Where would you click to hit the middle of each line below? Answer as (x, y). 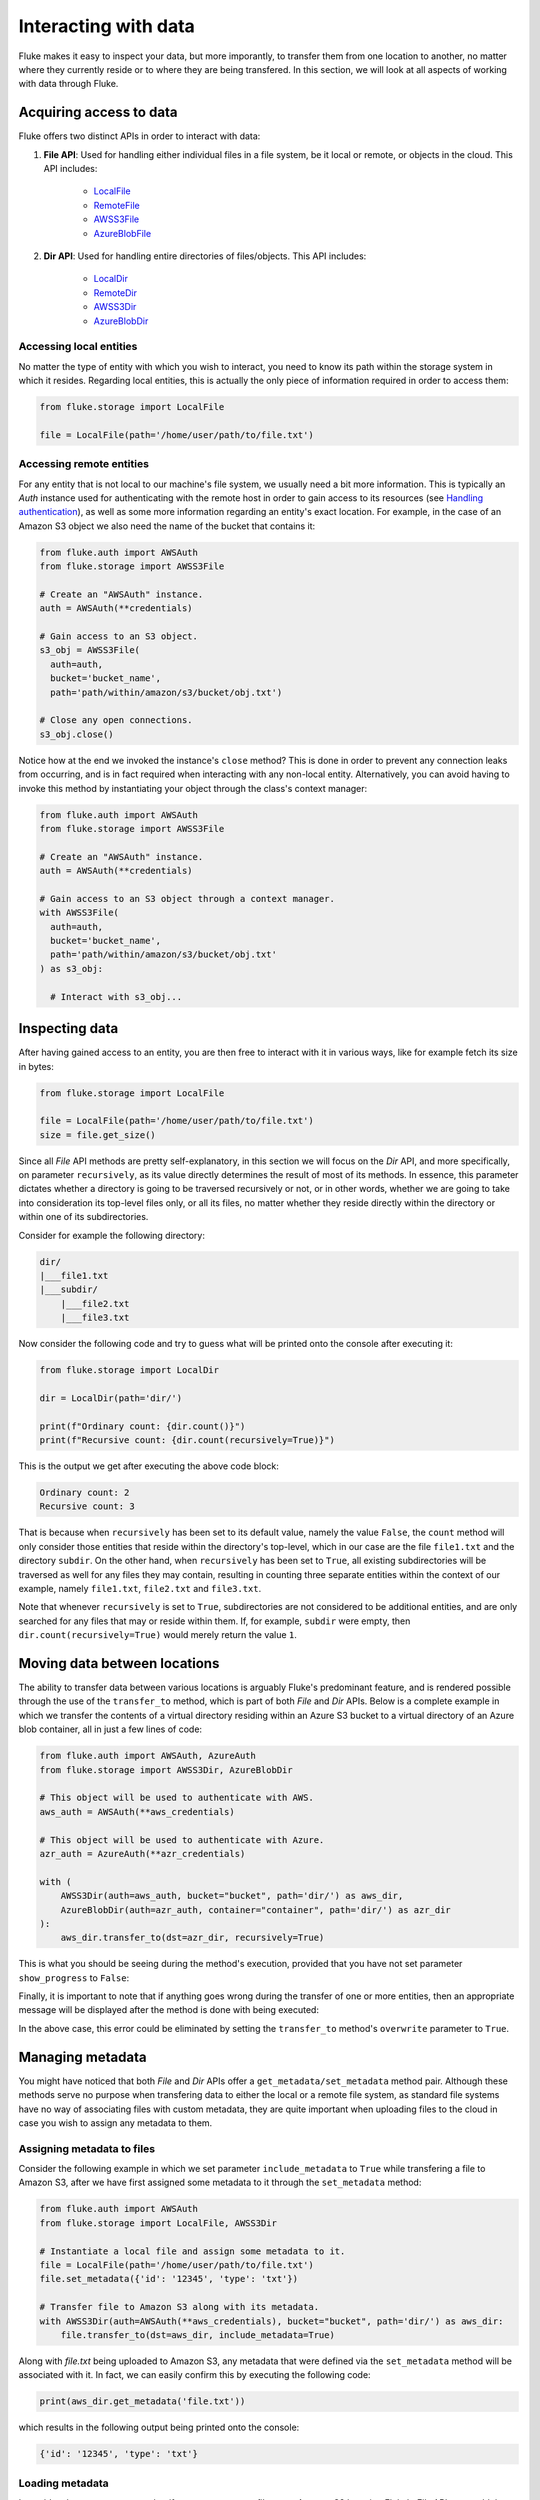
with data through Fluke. (68, 84)
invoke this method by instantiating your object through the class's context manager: (193, 788)
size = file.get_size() (98, 1134)
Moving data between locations (119, 1663)
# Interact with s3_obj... (116, 996)
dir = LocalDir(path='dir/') (111, 1398)
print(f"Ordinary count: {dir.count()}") (142, 1426)
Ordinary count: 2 (84, 1493)
